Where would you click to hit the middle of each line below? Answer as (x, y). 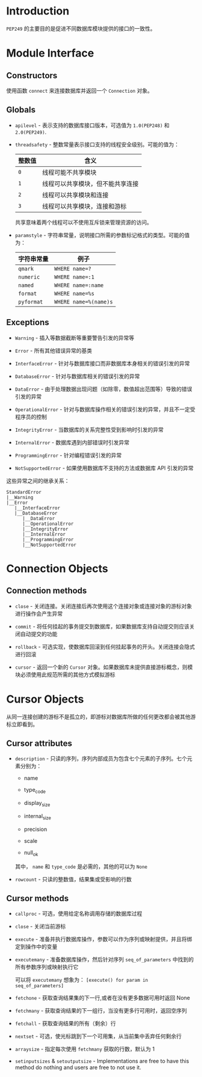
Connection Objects (57, 569)
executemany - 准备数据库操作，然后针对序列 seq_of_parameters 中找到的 (104, 960)
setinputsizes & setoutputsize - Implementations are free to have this (102, 1061)
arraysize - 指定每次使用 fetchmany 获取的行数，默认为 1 (85, 1049)
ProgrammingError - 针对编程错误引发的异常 (68, 455)
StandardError (24, 492)
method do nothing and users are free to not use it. (78, 1067)
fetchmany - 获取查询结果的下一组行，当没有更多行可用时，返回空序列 (101, 1011)
